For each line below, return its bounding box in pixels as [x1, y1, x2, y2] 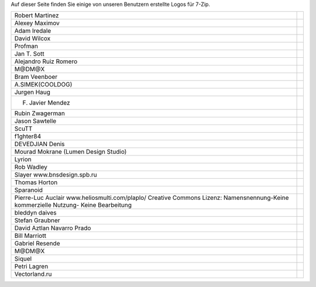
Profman [14, 42, 38, 50]
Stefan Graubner [14, 216, 61, 224]
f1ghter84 [14, 132, 42, 140]
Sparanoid [14, 186, 43, 194]
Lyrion [14, 155, 32, 164]
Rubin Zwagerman [14, 109, 66, 117]
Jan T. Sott [14, 50, 45, 58]
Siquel [14, 255, 32, 263]
